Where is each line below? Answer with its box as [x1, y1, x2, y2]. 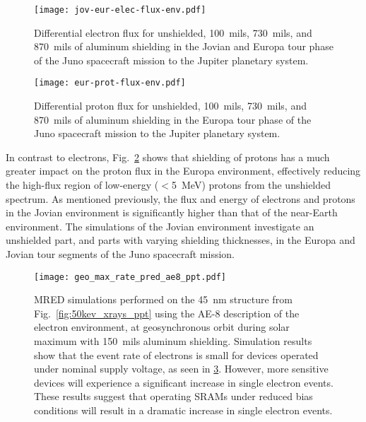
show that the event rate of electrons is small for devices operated [34, 347, 319, 362]
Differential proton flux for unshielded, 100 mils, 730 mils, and [34, 98, 307, 113]
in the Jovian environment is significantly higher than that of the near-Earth [6, 205, 338, 220]
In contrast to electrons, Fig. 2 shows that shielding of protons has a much [6, 149, 330, 164]
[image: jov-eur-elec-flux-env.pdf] [34, 5, 206, 15]
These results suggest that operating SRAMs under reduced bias [34, 389, 313, 404]
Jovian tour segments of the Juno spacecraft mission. [6, 247, 235, 262]
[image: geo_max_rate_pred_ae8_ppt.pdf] [34, 271, 227, 282]
